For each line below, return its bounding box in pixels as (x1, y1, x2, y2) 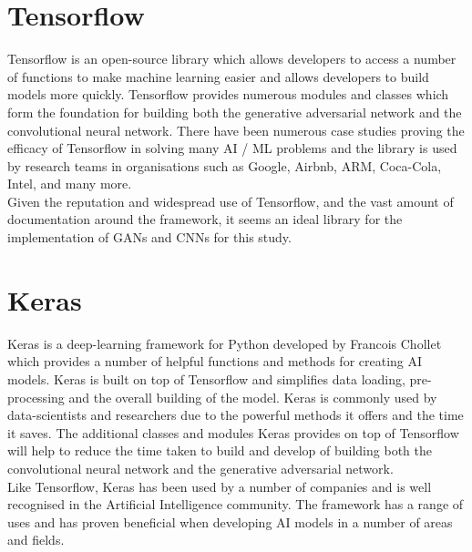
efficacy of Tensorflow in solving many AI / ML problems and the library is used (7, 138, 457, 158)
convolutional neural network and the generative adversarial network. (7, 458, 394, 477)
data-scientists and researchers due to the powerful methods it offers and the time (7, 405, 464, 424)
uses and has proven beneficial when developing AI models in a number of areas (7, 512, 453, 531)
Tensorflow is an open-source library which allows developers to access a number (7, 49, 457, 68)
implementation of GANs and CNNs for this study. (7, 228, 292, 247)
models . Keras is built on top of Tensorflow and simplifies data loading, (7, 369, 405, 388)
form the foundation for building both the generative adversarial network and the (7, 102, 462, 121)
